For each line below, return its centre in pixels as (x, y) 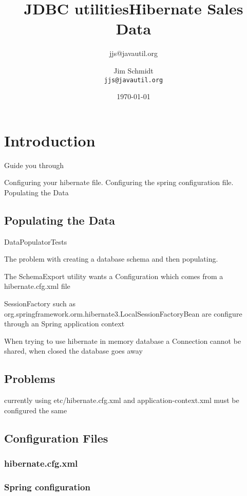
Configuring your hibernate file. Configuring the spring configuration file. (119, 182)
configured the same (36, 410)
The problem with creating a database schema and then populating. (111, 259)
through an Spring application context (64, 324)
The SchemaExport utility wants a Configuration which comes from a (114, 276)
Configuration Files (56, 438)
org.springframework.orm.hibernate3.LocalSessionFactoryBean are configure (123, 313)
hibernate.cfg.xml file (37, 286)
